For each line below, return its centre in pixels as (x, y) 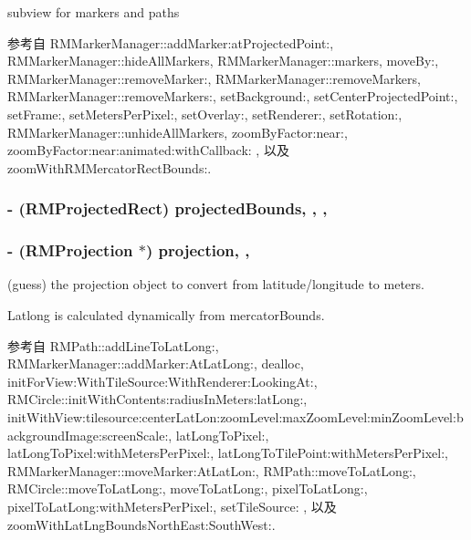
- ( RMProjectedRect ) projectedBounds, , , (167, 208)
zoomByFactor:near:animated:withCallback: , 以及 (148, 150)
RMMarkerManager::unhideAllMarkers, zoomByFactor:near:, (178, 132)
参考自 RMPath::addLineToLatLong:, (113, 345)
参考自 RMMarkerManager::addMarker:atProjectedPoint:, (171, 42)
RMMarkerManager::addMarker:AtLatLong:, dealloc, (156, 363)
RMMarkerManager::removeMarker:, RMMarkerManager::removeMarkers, (214, 78)
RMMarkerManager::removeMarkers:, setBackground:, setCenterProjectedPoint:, (233, 96)
